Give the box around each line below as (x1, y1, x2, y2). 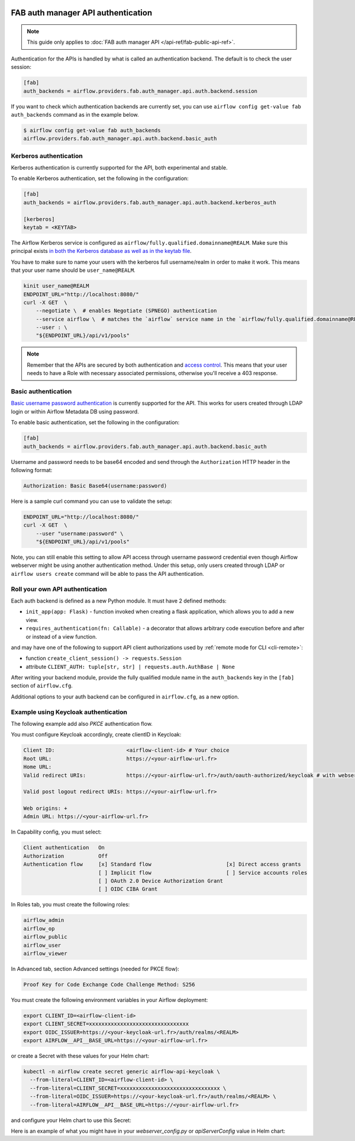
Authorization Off (23, 852, 108, 859)
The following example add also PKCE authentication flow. (11, 720, 153, 727)
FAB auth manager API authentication (11, 8, 153, 18)
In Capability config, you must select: (11, 828, 102, 835)
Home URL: (23, 764, 52, 770)
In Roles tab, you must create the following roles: (11, 901, 130, 908)
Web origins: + (23, 805, 67, 812)
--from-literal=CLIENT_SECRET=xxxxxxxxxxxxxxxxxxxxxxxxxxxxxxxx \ (30, 1085, 227, 1091)
